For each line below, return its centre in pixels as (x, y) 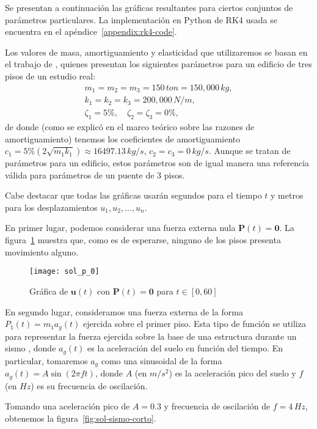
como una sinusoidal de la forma (162, 360)
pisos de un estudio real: (50, 75)
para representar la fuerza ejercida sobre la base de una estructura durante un (151, 336)
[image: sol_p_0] (64, 272)
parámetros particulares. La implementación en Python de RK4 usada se (141, 19)
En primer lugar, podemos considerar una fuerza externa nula (120, 228)
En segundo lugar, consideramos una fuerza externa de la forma (124, 311)
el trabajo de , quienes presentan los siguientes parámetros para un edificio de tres (158, 64)
